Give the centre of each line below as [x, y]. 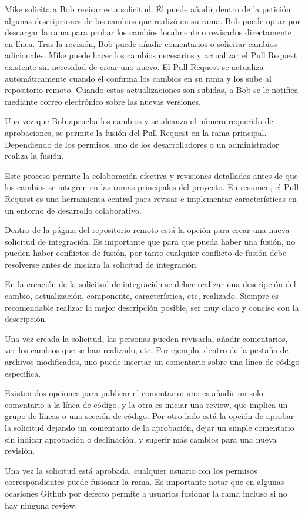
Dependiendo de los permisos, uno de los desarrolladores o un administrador [142, 144]
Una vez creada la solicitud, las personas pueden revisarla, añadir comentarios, [146, 338]
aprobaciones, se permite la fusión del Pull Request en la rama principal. [136, 132]
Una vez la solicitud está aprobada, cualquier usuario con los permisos [131, 470]
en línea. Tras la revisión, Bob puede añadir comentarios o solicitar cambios [141, 43]
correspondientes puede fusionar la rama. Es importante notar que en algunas [145, 482]
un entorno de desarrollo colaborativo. [73, 210]
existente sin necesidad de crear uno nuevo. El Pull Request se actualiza [134, 66]
